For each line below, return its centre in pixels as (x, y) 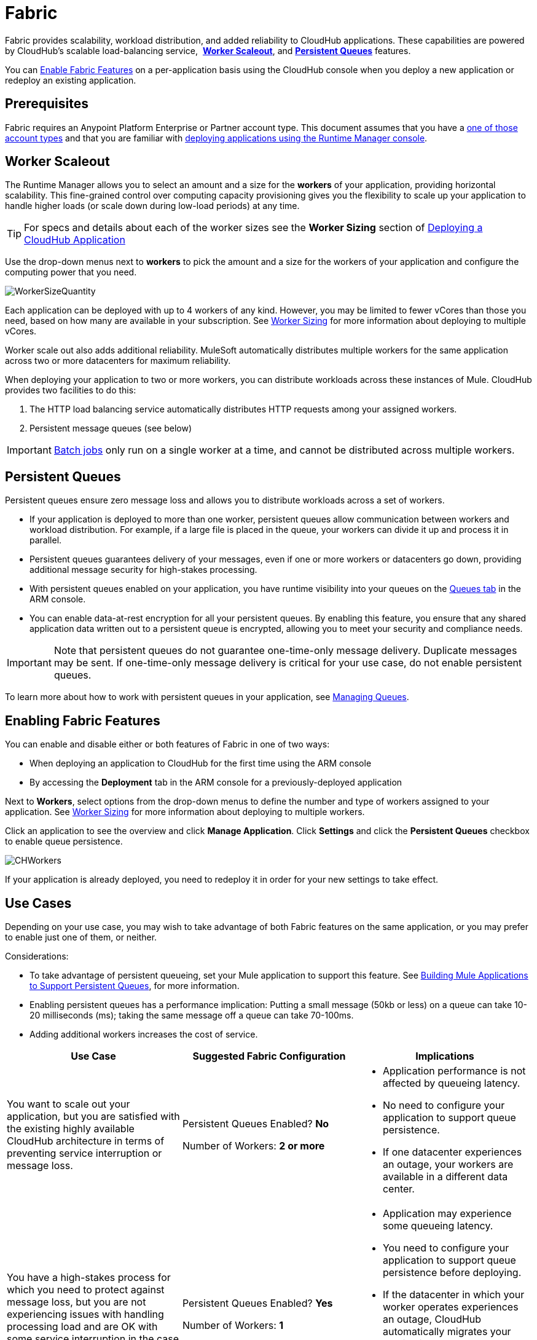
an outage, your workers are (448, 1164)
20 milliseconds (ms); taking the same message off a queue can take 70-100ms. (192, 1015)
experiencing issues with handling (85, 1314)
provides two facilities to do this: (71, 390)
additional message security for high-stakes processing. (143, 570)
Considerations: (37, 956)
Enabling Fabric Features (83, 720)
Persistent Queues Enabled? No (256, 1123)
